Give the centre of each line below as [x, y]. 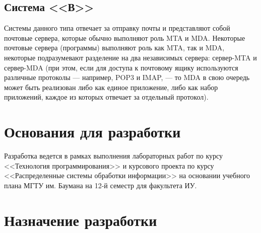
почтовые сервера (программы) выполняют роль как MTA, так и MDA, [114, 48]
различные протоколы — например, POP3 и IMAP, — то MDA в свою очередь [127, 77]
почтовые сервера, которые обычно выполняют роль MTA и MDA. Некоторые [125, 37]
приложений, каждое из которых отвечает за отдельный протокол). [106, 97]
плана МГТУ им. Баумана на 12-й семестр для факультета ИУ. [101, 185]
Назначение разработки [81, 220]
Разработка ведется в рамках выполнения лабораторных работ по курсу [114, 156]
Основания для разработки [92, 132]
